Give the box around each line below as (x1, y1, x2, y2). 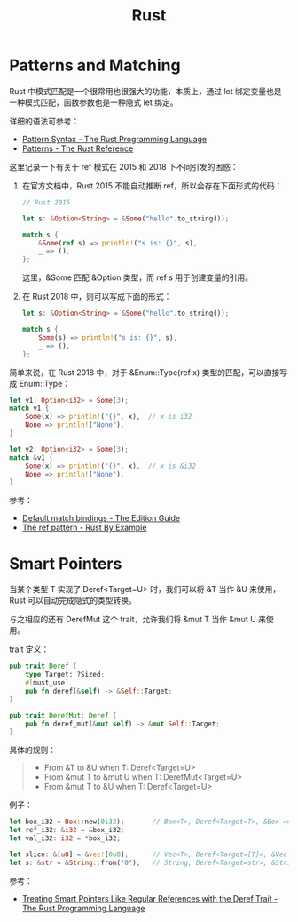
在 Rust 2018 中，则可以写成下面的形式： (21, 291, 172, 302)
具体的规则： (9, 744, 56, 756)
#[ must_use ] (25, 678, 69, 687)
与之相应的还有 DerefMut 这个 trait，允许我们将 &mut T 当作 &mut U (9, 614, 257, 625)
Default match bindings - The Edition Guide (21, 513, 181, 524)
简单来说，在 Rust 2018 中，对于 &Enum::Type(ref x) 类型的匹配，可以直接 (9, 366, 280, 378)
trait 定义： (9, 644, 50, 654)
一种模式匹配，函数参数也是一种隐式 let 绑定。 (9, 97, 179, 108)
